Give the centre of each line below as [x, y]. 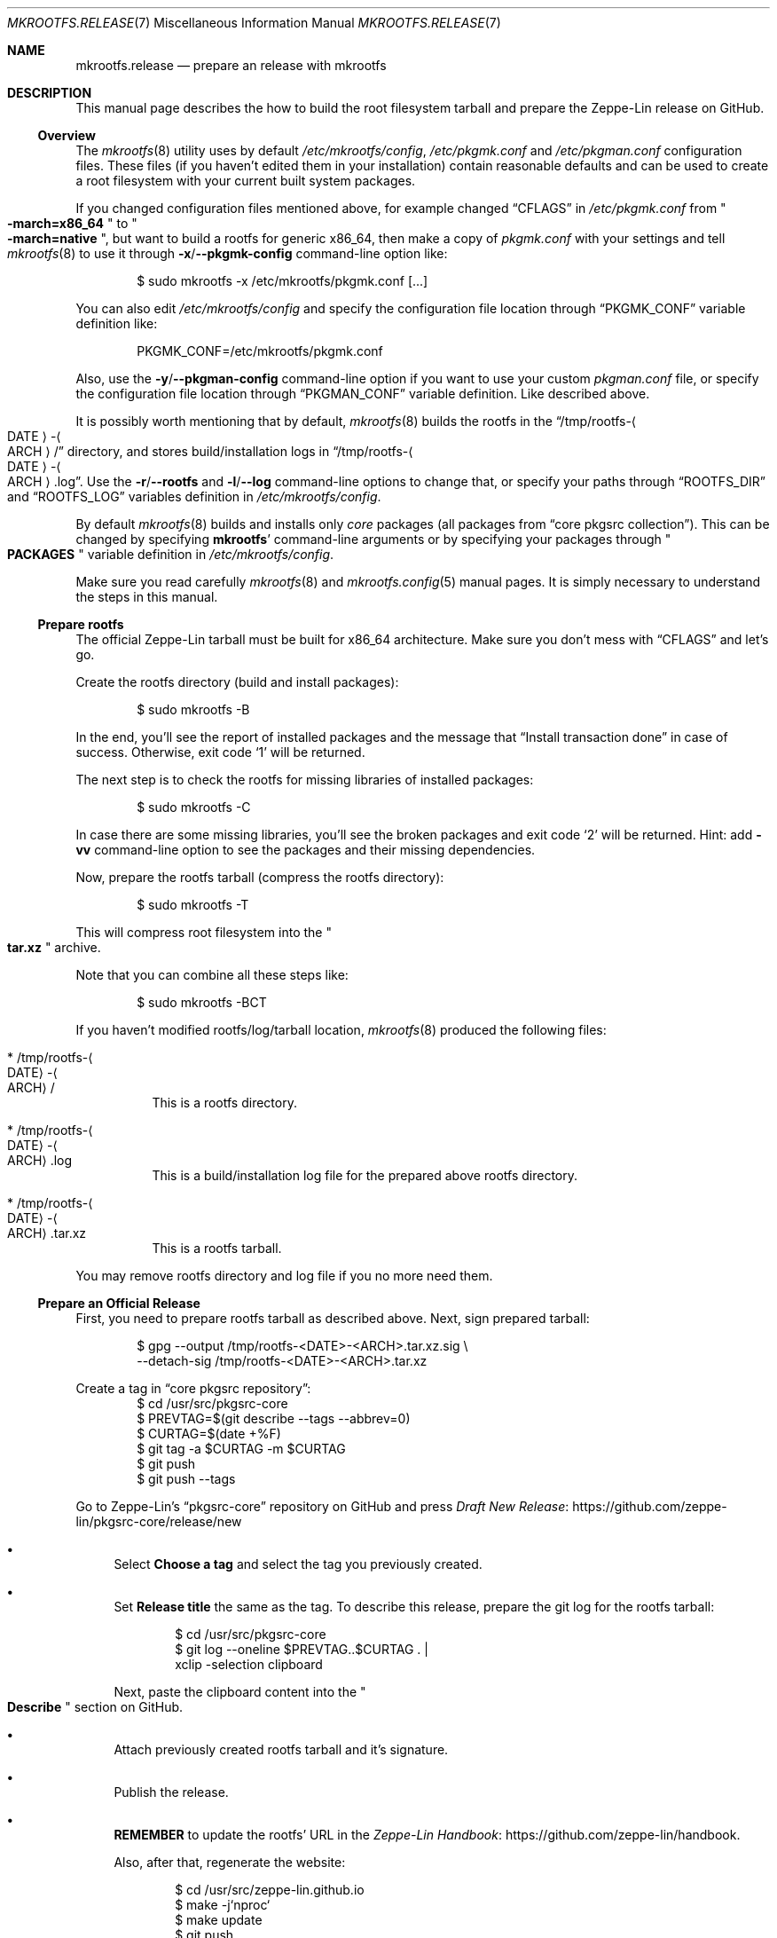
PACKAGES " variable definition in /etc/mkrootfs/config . [171, 554]
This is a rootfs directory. [224, 1103]
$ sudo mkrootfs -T [193, 905]
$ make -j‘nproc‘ [223, 1905]
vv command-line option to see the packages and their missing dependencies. [306, 850]
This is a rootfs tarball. [217, 1248]
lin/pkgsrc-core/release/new [159, 1521]
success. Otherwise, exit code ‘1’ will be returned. [220, 752]
